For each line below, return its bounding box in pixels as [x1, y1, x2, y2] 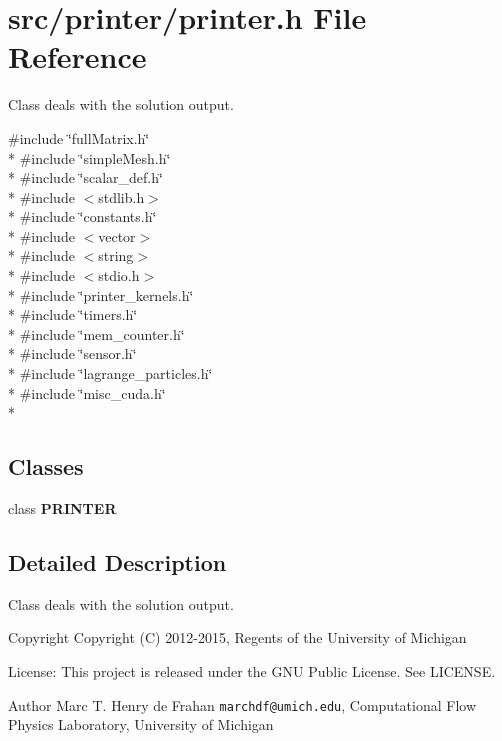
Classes [8, 451, 84, 482]
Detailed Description [8, 547, 227, 577]
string [98, 245, 134, 266]
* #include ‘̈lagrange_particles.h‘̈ [8, 363, 213, 384]
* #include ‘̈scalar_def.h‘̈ [8, 167, 163, 188]
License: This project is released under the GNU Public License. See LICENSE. [8, 661, 496, 681]
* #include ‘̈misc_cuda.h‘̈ [8, 382, 166, 403]
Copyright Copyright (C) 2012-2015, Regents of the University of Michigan [8, 627, 467, 648]
